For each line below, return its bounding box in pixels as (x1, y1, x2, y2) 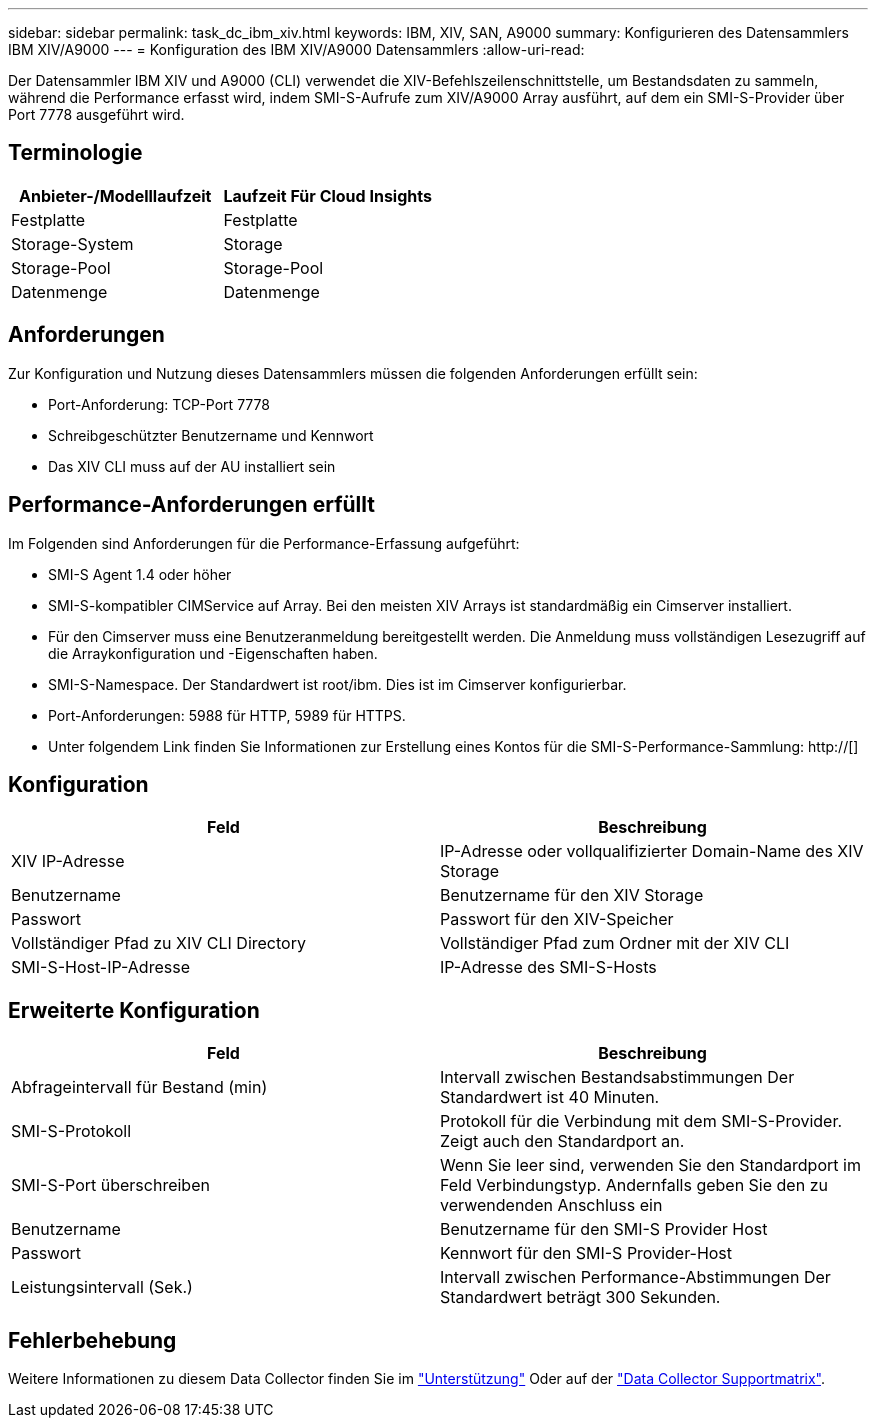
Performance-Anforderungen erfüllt (8, 492, 375, 518)
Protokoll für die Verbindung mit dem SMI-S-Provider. (440, 1111, 843, 1132)
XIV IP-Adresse (11, 851, 125, 872)
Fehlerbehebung (8, 1327, 177, 1353)
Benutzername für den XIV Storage (440, 885, 704, 906)
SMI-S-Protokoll (11, 1121, 132, 1142)
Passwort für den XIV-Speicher (440, 909, 674, 930)
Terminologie (8, 140, 143, 166)
